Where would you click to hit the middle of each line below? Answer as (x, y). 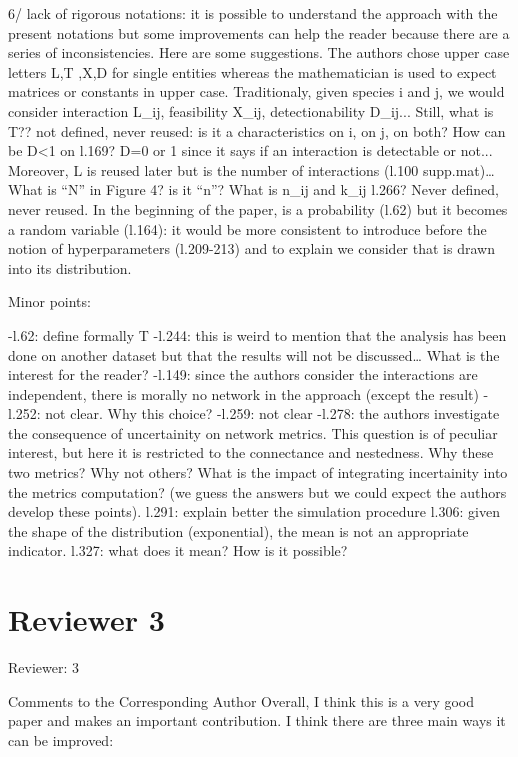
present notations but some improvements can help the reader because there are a (259, 32)
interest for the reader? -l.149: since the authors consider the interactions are (243, 374)
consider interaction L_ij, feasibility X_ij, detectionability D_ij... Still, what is (251, 110)
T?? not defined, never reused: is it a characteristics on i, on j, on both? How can (257, 130)
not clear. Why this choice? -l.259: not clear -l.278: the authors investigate (272, 413)
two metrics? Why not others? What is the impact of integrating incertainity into (258, 472)
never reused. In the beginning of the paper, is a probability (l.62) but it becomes (258, 208)
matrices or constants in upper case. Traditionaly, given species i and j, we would (256, 91)
